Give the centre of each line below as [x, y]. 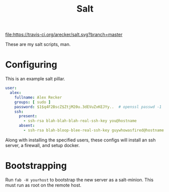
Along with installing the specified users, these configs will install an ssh [80, 140]
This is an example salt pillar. [35, 79]
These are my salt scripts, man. [38, 44]
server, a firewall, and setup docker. [43, 145]
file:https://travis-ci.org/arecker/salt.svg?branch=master [64, 35]
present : [28, 116]
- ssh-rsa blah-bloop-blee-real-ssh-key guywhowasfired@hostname [94, 130]
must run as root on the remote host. [44, 185]
